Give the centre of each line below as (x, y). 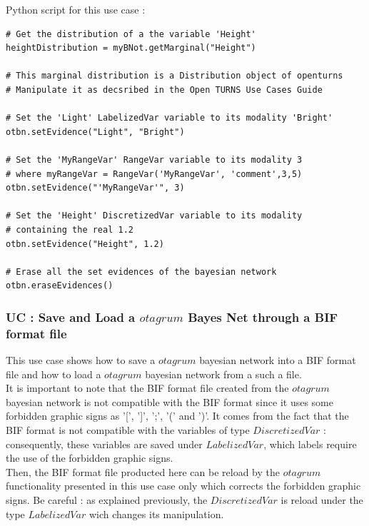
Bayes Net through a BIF (263, 317)
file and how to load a (54, 374)
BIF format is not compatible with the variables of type (128, 429)
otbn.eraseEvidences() (60, 286)
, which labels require (310, 444)
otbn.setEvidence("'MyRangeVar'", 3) (95, 188)
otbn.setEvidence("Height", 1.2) (85, 244)
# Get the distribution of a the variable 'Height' (131, 34)
